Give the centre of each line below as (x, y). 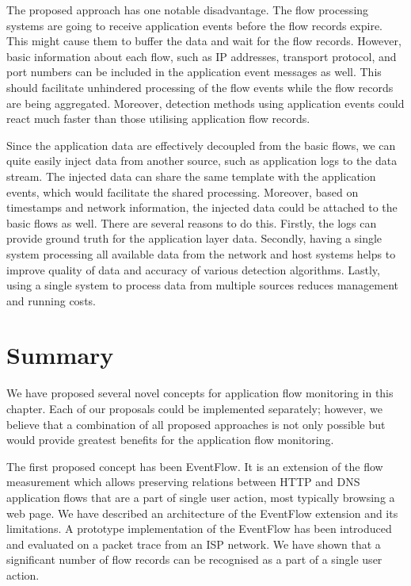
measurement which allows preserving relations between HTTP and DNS (183, 482)
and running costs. (51, 300)
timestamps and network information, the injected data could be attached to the (202, 207)
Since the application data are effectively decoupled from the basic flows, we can (201, 145)
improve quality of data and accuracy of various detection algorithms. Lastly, (193, 269)
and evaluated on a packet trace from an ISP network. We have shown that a (194, 544)
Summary (60, 355)
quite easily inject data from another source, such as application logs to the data (202, 161)
